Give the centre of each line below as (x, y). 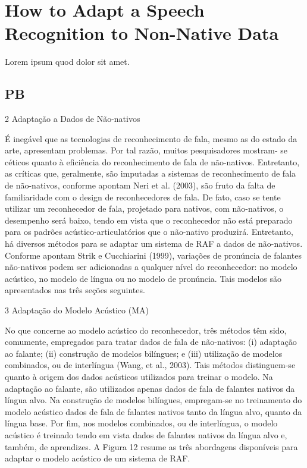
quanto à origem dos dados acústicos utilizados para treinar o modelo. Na (139, 376)
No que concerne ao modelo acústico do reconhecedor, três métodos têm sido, (146, 330)
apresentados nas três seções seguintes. (75, 290)
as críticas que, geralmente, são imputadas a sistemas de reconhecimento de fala (151, 173)
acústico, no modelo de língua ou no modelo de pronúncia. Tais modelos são (143, 278)
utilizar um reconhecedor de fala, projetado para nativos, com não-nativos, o (144, 208)
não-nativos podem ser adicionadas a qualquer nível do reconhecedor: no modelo (151, 267)
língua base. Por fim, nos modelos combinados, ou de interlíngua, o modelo (141, 423)
